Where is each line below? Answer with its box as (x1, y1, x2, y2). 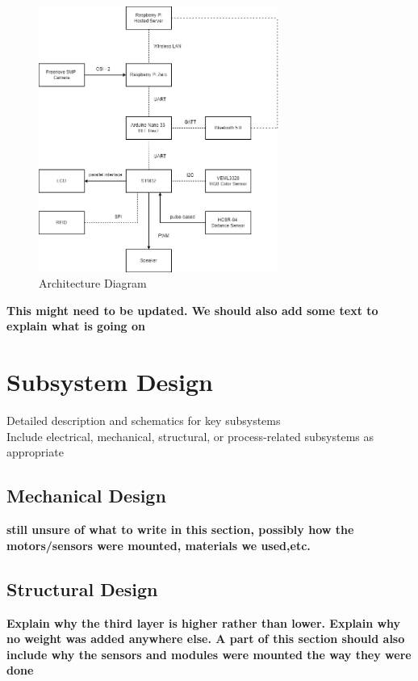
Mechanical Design (6, 483, 166, 508)
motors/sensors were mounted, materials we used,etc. (6, 536, 311, 553)
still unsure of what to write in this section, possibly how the (6, 521, 354, 538)
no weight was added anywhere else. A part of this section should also (6, 630, 405, 647)
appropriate (6, 443, 64, 460)
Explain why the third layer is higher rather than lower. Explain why (6, 614, 401, 631)
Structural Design (6, 576, 158, 601)
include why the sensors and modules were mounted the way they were (6, 645, 412, 662)
